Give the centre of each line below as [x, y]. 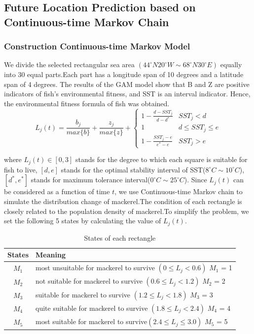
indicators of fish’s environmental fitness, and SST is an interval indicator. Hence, [127, 94]
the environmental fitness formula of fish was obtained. [87, 103]
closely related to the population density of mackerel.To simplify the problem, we [127, 211]
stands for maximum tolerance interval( [91, 180]
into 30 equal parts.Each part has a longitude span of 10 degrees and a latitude [124, 74]
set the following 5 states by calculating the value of [83, 221]
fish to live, [21, 169]
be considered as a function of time [57, 191]
